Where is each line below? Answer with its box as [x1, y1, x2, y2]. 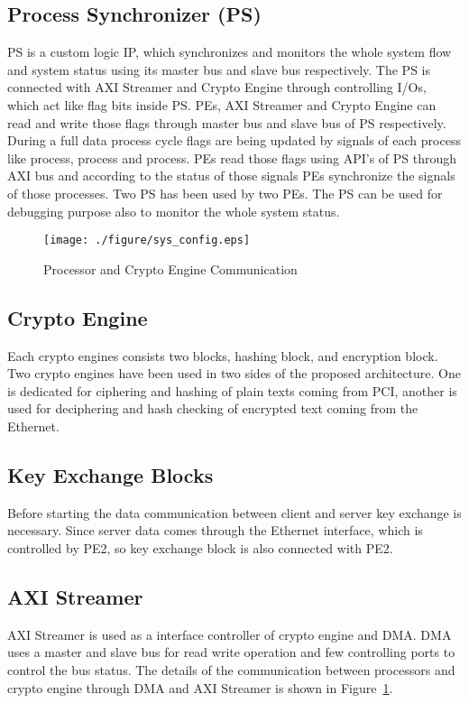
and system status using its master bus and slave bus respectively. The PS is [7, 60, 430, 79]
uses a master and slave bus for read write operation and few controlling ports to [7, 643, 455, 661]
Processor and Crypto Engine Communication [43, 259, 298, 278]
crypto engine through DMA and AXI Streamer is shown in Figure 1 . [7, 678, 393, 697]
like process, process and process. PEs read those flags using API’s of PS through [7, 148, 457, 167]
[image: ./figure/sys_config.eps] [43, 234, 251, 247]
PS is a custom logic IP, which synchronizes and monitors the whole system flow [7, 42, 452, 61]
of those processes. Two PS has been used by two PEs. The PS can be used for [7, 183, 443, 202]
